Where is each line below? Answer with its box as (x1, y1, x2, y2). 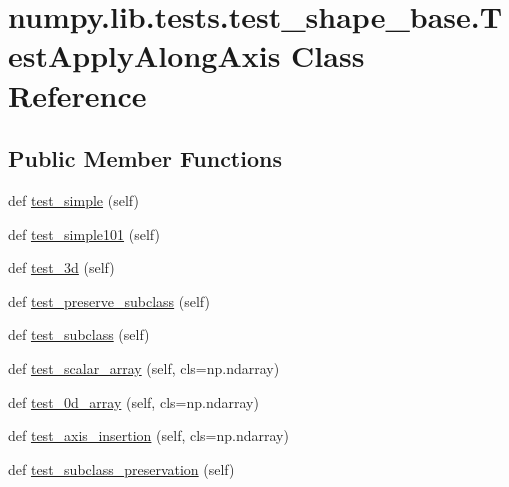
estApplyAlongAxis (8, 35, 281, 76)
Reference (8, 74, 147, 115)
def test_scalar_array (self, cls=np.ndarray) (8, 357, 280, 378)
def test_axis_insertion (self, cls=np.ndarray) (8, 425, 289, 446)
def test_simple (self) (8, 189, 139, 210)
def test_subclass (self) (8, 324, 150, 345)
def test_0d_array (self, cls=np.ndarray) (8, 391, 259, 412)
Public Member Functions (8, 143, 282, 174)
